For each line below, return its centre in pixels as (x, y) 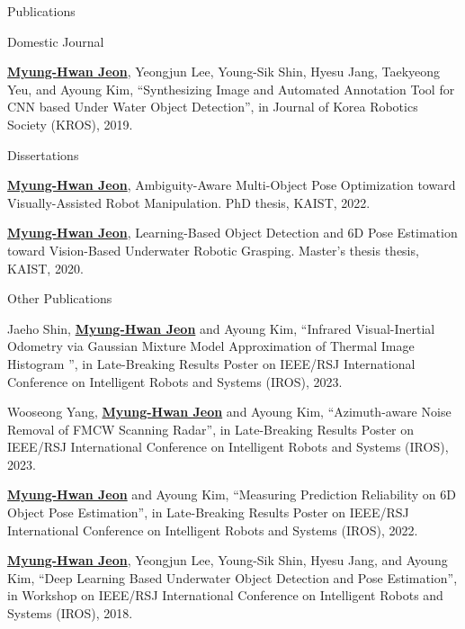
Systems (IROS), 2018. (70, 613)
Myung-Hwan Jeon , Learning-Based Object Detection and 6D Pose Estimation (232, 233)
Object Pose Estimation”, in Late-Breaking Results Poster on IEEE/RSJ (208, 512)
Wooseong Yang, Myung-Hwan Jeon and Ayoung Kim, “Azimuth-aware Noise (229, 412)
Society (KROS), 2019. (70, 124)
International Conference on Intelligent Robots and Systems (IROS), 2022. (213, 530)
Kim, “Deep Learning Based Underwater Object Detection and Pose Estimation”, (232, 577)
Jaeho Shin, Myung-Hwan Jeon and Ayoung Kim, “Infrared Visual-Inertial (221, 328)
